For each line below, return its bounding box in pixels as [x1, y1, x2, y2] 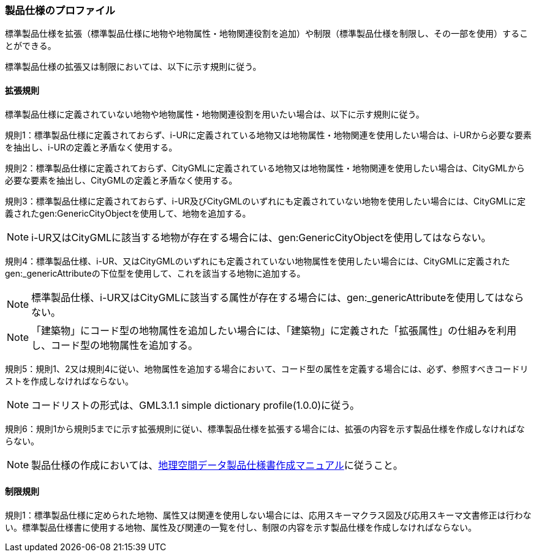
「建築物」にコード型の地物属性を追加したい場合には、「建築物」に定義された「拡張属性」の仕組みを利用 [31, 324, 517, 337]
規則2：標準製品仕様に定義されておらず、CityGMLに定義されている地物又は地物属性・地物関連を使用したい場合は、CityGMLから [5, 162, 525, 173]
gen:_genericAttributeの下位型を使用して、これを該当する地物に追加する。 [5, 267, 306, 278]
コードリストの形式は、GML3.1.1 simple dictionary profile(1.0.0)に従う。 [31, 398, 360, 411]
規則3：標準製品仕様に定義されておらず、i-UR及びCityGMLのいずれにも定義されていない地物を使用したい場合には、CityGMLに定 [5, 195, 526, 206]
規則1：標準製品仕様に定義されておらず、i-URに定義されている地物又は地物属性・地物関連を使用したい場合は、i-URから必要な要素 [5, 129, 532, 140]
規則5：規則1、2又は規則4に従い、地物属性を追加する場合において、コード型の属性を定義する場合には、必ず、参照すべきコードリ [5, 363, 529, 374]
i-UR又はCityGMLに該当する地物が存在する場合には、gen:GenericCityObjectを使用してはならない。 [31, 231, 491, 244]
